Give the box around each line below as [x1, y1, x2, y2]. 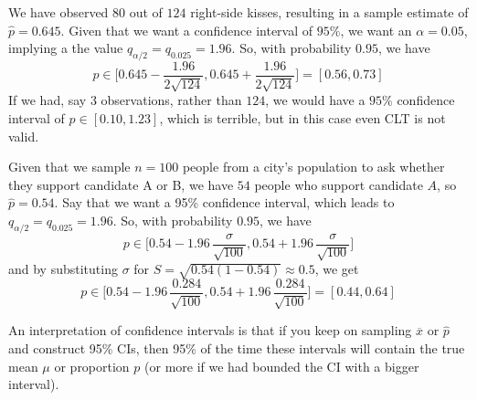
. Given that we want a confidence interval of [60, 20, 313, 39]
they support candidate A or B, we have [8, 174, 234, 194]
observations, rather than [101, 90, 242, 110]
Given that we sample [8, 157, 131, 176]
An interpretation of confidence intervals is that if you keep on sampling [8, 321, 412, 340]
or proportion [54, 356, 130, 375]
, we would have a [265, 90, 366, 110]
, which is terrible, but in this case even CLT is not [159, 109, 446, 128]
